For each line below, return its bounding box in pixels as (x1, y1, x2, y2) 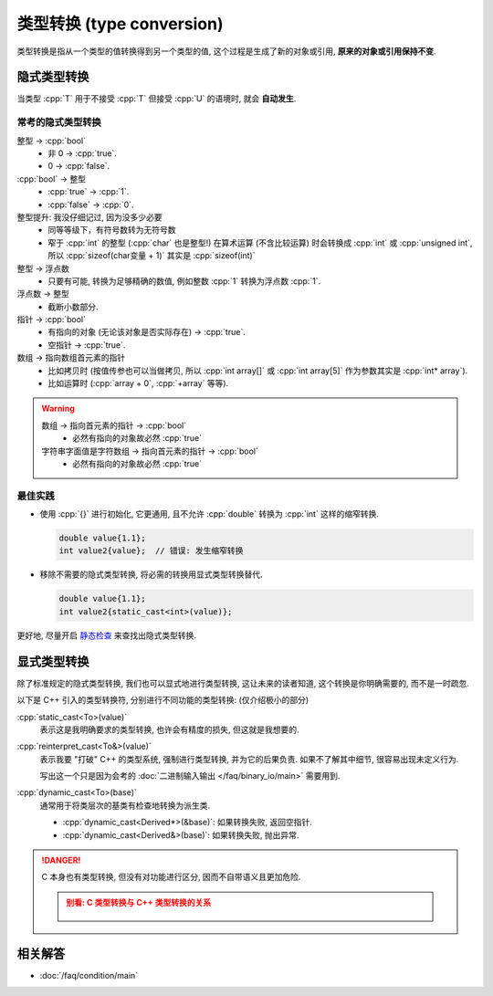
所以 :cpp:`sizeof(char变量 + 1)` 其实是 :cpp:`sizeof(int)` (47, 250, 256, 261)
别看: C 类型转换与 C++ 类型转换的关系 (66, 896, 212, 907)
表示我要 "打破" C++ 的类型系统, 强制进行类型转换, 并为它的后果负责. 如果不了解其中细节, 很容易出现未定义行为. (39, 753, 459, 764)
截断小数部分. (47, 301, 100, 312)
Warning (41, 403, 75, 414)
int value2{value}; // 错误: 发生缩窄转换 (58, 546, 244, 556)
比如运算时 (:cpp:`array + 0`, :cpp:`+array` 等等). (47, 378, 229, 389)
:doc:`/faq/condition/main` (39, 970, 139, 980)
